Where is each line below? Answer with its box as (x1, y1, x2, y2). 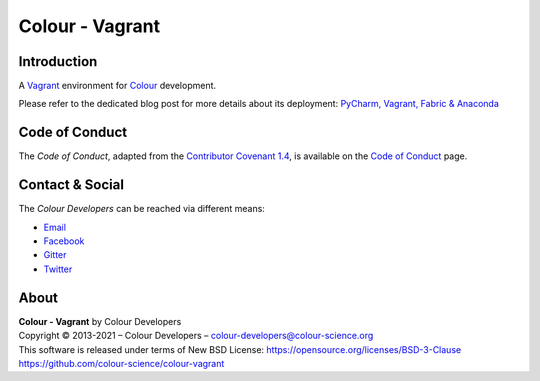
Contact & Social (18, 176, 125, 194)
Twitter (43, 263, 73, 275)
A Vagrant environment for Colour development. (18, 80, 217, 92)
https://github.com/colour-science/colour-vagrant (18, 357, 225, 369)
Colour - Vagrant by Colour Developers (18, 315, 182, 327)
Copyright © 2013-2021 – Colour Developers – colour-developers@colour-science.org (18, 330, 374, 342)
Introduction (18, 53, 98, 70)
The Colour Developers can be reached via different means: (18, 203, 265, 215)
